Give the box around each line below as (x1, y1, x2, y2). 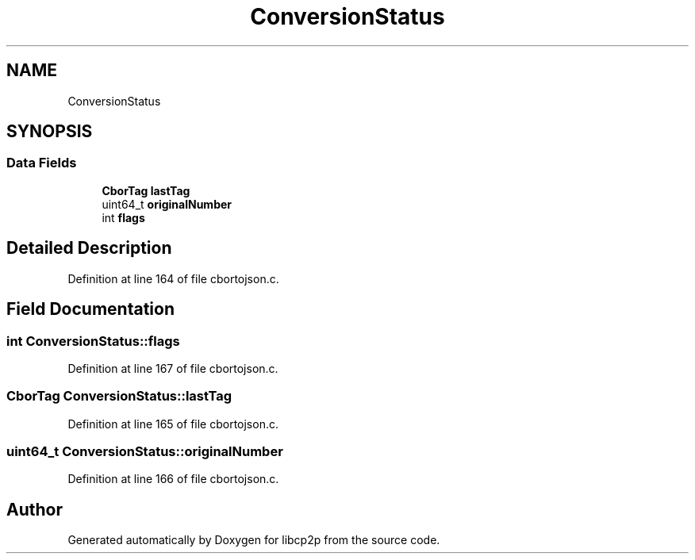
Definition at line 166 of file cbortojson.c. (67, 472, 279, 486)
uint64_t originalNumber (102, 197, 232, 211)
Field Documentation (6, 299, 175, 320)
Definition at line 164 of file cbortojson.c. (67, 271, 279, 286)
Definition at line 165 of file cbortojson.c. (67, 416, 278, 431)
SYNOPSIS (6, 121, 93, 142)
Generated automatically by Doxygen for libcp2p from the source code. (67, 533, 440, 547)
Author (6, 499, 63, 520)
